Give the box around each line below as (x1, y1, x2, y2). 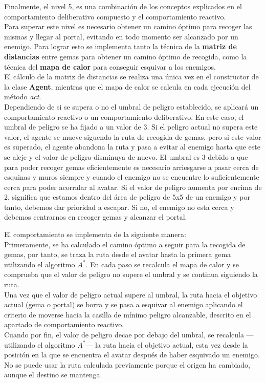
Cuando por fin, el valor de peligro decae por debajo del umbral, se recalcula (4, 329, 244, 339)
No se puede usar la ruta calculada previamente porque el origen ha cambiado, (4, 359, 251, 370)
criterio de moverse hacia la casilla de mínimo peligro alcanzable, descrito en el (4, 309, 251, 320)
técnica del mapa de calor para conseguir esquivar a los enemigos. (4, 61, 216, 72)
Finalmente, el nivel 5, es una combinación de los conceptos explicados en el (4, 1, 242, 11)
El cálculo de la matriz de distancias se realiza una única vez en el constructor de (4, 71, 259, 82)
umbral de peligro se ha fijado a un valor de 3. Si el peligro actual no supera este (4, 121, 258, 132)
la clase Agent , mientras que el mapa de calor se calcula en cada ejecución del (4, 81, 251, 92)
